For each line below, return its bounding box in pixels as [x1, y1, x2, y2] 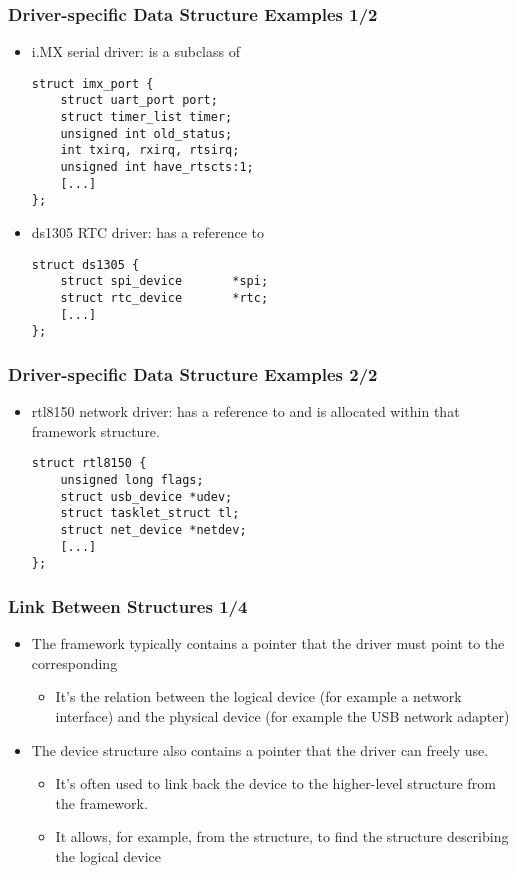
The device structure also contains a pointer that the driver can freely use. [31, 739, 489, 760]
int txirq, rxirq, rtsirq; [60, 143, 240, 158]
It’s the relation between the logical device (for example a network [55, 686, 462, 707]
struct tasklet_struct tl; [60, 506, 240, 521]
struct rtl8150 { [31, 456, 147, 471]
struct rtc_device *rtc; [60, 290, 269, 305]
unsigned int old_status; [60, 126, 233, 141]
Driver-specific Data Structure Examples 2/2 [8, 361, 378, 386]
